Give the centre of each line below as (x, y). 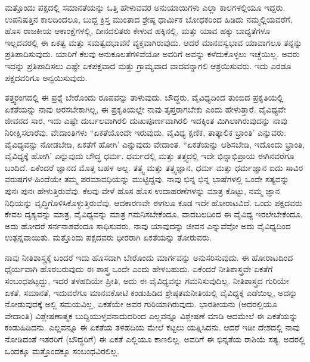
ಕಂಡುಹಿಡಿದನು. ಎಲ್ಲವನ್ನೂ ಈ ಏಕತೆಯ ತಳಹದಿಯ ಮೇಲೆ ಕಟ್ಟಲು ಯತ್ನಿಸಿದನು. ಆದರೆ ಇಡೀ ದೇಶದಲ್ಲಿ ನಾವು (152, 327)
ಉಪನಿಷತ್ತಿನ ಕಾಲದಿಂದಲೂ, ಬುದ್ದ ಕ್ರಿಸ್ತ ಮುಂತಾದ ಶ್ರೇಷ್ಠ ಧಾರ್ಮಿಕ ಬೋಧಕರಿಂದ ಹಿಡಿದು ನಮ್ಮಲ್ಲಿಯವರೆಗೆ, (149, 19)
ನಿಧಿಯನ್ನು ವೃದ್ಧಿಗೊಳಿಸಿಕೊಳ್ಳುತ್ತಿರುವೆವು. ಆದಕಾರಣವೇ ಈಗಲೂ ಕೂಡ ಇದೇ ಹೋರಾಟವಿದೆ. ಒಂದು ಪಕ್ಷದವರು (154, 202)
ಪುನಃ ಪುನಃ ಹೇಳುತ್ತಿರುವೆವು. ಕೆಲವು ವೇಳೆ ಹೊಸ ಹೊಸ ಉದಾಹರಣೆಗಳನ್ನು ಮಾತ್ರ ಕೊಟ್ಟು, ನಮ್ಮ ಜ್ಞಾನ (142, 190)
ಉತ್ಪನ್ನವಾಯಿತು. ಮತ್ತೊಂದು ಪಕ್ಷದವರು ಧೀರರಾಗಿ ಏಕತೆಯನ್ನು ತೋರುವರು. (108, 237)
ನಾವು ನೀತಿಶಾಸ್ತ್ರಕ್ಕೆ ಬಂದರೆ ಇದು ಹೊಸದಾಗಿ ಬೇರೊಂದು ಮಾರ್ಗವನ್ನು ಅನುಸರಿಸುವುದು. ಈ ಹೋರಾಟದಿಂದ (149, 257)
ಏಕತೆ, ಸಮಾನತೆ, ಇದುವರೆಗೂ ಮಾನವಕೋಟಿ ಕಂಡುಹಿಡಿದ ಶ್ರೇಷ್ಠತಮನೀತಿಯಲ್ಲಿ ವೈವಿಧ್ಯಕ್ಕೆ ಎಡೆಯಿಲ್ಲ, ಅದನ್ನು (151, 292)
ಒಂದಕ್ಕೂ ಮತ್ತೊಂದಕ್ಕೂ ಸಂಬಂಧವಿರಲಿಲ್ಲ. (62, 350)
